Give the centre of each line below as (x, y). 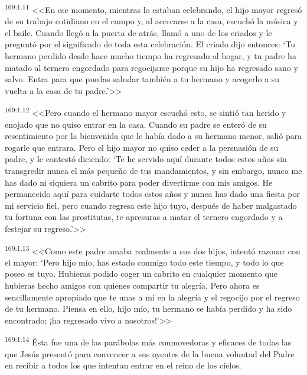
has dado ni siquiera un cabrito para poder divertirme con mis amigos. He (139, 182)
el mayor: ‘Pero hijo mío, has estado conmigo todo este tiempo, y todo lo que (144, 262)
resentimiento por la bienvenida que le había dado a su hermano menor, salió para (153, 136)
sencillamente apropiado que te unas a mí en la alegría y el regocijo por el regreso (152, 297)
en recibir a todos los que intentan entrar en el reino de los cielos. (123, 365)
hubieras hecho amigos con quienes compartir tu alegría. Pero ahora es (132, 285)
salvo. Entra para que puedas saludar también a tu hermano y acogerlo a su (142, 79)
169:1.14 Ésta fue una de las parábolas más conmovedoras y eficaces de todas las (148, 341)
